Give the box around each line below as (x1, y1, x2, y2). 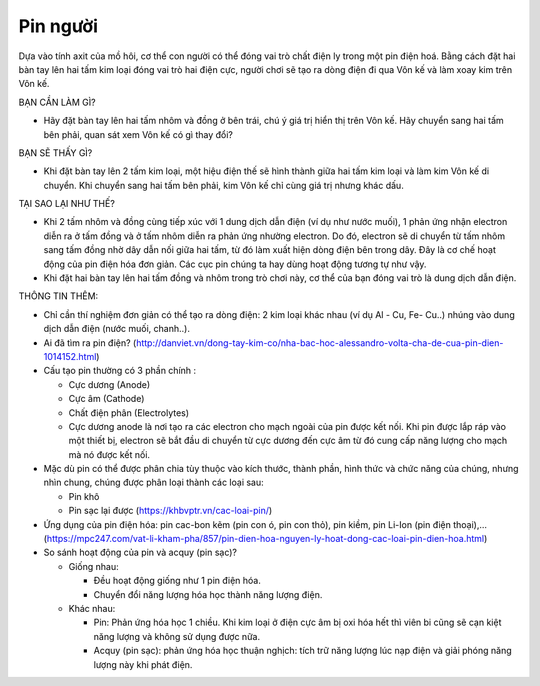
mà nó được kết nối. (68, 448, 150, 460)
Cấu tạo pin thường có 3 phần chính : (43, 365, 197, 377)
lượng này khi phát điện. (93, 658, 193, 670)
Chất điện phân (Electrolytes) (68, 406, 190, 419)
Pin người (18, 15, 99, 37)
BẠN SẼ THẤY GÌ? (18, 146, 93, 159)
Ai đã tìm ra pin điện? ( (43, 336, 137, 349)
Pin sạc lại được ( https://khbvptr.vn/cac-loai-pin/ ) (68, 505, 273, 517)
